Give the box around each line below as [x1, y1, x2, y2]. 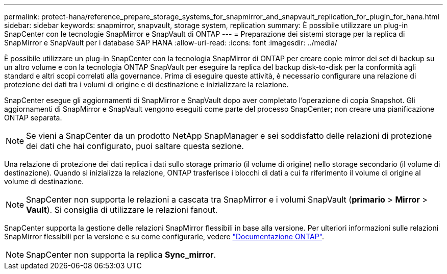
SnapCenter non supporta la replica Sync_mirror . [26, 250, 216, 260]
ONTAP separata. [4, 113, 62, 122]
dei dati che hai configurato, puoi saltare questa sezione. [26, 141, 244, 151]
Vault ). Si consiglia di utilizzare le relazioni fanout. [26, 205, 218, 215]
